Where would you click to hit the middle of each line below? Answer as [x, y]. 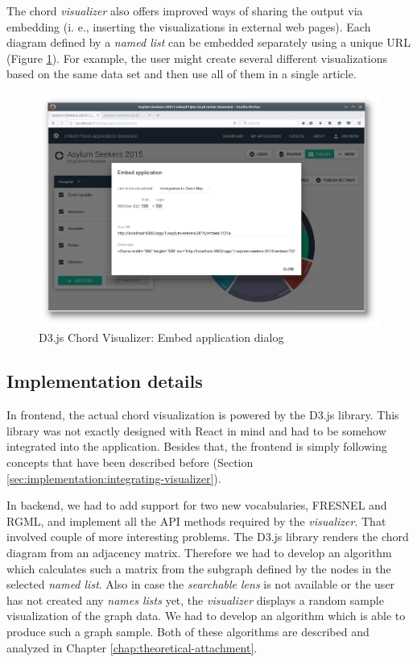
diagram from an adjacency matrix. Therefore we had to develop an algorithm [199, 552]
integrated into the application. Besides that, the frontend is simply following [197, 446]
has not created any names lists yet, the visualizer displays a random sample [195, 600]
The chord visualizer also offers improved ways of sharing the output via [185, 10]
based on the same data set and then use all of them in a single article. [182, 74]
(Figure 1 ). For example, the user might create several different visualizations [197, 58]
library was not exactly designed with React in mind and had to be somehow [196, 430]
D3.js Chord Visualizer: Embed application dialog [161, 337]
